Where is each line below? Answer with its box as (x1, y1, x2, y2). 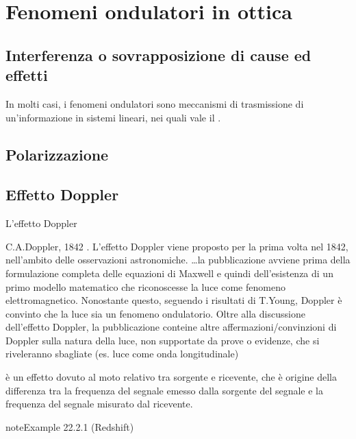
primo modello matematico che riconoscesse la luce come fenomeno (5, 279, 285, 294)
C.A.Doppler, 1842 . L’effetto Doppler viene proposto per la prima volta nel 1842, (5, 239, 348, 253)
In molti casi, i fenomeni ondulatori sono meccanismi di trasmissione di (5, 96, 304, 110)
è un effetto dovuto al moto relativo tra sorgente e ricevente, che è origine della (5, 370, 337, 384)
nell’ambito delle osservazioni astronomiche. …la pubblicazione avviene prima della (5, 252, 351, 267)
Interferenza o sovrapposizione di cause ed (5, 44, 311, 65)
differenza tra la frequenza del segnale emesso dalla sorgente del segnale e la (5, 383, 324, 397)
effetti (5, 64, 48, 86)
